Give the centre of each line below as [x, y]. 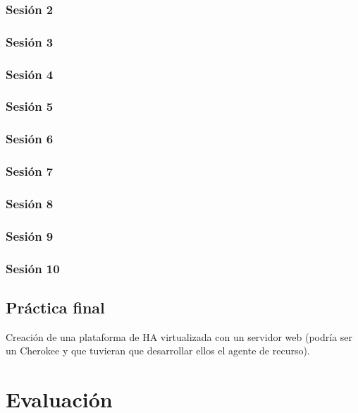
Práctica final [55, 307]
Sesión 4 [30, 74]
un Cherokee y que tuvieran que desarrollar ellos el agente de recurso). [158, 351]
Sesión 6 [30, 139]
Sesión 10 [33, 268]
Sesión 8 [30, 203]
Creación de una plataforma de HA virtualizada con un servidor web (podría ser [179, 336]
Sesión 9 [30, 235]
